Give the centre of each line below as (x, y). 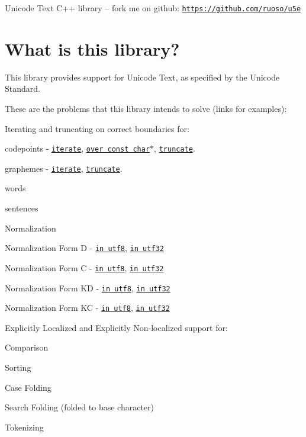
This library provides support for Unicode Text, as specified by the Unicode (142, 77)
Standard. (22, 89)
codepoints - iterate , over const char (78, 148)
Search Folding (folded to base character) (80, 407)
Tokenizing (24, 427)
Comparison (27, 347)
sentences (22, 208)
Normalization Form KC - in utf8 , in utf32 (87, 308)
